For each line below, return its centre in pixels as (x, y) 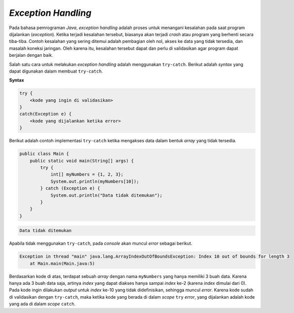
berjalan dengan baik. (31, 55)
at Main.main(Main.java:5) (63, 263)
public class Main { (44, 154)
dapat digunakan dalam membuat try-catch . (56, 71)
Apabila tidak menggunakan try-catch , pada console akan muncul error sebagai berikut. (101, 243)
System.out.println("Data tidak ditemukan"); (106, 195)
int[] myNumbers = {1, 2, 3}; (87, 175)
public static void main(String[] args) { (82, 161)
